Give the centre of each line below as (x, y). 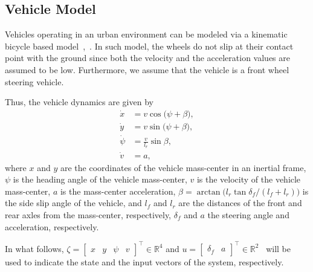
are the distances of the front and (240, 203)
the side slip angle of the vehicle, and (73, 203)
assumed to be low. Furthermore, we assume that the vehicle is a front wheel (147, 69)
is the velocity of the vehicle (249, 179)
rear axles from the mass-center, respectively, (88, 214)
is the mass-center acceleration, (118, 191)
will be (278, 248)
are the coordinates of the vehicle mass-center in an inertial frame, (183, 167)
